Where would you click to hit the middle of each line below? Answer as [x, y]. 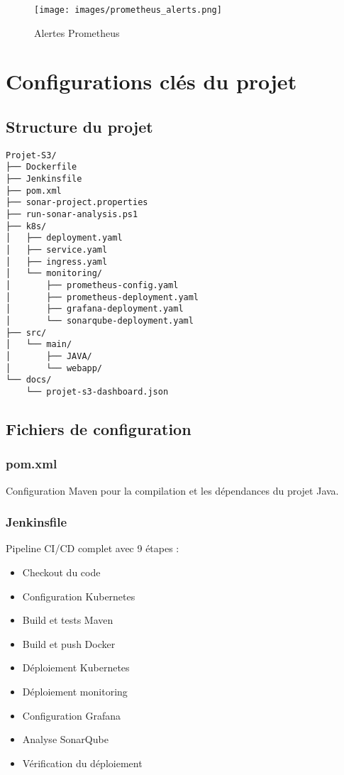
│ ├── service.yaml [57, 250]
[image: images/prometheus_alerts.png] [128, 10]
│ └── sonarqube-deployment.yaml [100, 321]
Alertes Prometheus [77, 32]
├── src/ [26, 332]
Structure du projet [79, 127]
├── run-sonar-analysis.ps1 [72, 215]
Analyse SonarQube [65, 739]
